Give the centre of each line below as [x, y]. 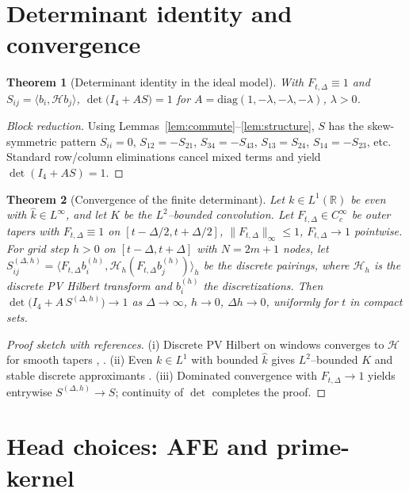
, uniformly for [302, 302]
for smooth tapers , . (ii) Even [80, 359]
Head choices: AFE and [137, 446]
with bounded [225, 359]
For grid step [38, 248]
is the [387, 265]
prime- [313, 446]
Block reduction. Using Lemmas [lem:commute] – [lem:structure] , [161, 126]
